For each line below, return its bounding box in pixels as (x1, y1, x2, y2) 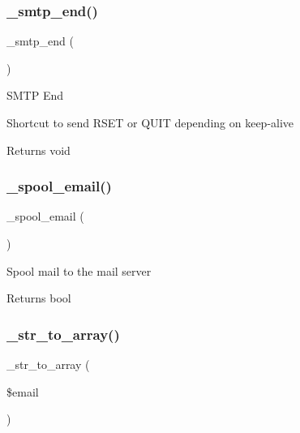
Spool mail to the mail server (6, 262, 152, 279)
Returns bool (6, 289, 71, 307)
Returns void (6, 141, 71, 158)
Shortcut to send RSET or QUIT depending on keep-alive (6, 114, 294, 131)
